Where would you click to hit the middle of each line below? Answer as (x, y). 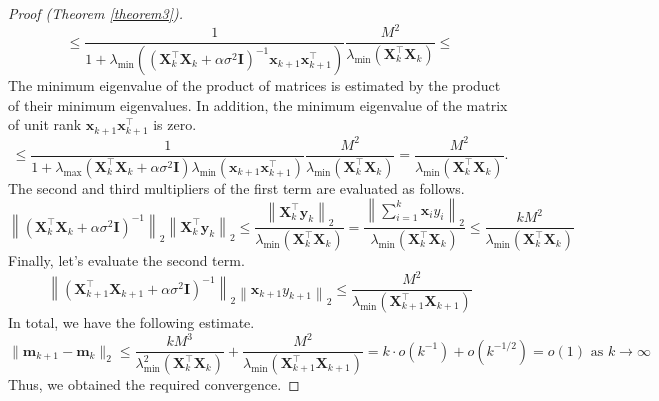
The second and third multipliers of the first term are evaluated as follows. (236, 187)
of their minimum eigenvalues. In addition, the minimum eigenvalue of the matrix (258, 104)
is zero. (175, 124)
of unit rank (45, 124)
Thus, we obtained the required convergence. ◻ (154, 384)
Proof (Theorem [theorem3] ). (96, 13)
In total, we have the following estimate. (131, 322)
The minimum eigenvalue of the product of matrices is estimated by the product (254, 85)
